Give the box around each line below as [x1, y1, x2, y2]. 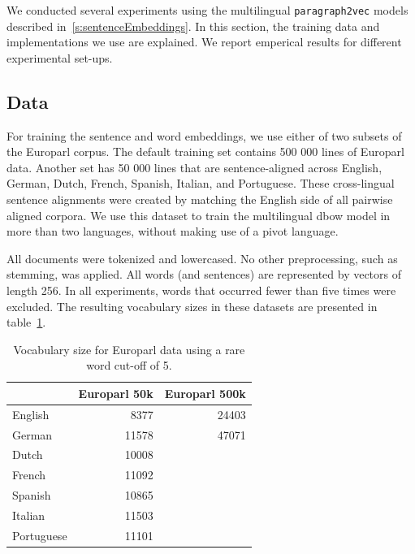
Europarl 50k [78, 384, 153, 401]
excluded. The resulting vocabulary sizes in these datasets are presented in [6, 297, 378, 314]
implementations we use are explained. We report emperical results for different [6, 33, 402, 50]
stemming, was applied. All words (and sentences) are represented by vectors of [6, 266, 402, 283]
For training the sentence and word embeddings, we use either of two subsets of [6, 127, 402, 144]
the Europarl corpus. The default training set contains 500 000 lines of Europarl [6, 143, 404, 160]
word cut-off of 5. [86, 357, 172, 374]
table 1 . [6, 314, 46, 331]
